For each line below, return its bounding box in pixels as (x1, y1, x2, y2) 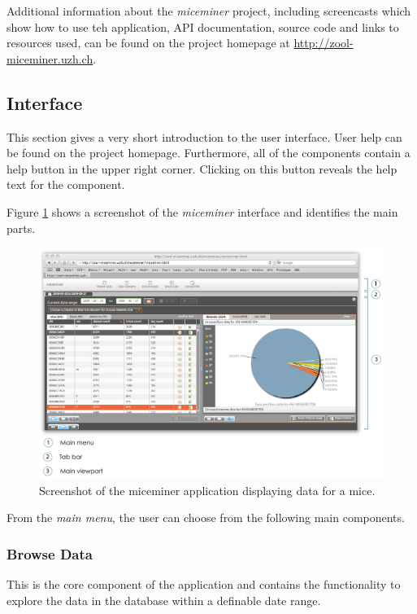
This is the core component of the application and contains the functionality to (7, 576, 401, 593)
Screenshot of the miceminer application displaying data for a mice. (39, 481, 376, 498)
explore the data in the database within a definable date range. (7, 591, 321, 608)
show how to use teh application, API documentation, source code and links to (7, 18, 399, 35)
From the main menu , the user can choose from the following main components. (7, 509, 405, 526)
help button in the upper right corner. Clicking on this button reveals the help (7, 160, 397, 177)
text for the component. (7, 176, 125, 193)
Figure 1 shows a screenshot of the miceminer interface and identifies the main (7, 203, 398, 220)
